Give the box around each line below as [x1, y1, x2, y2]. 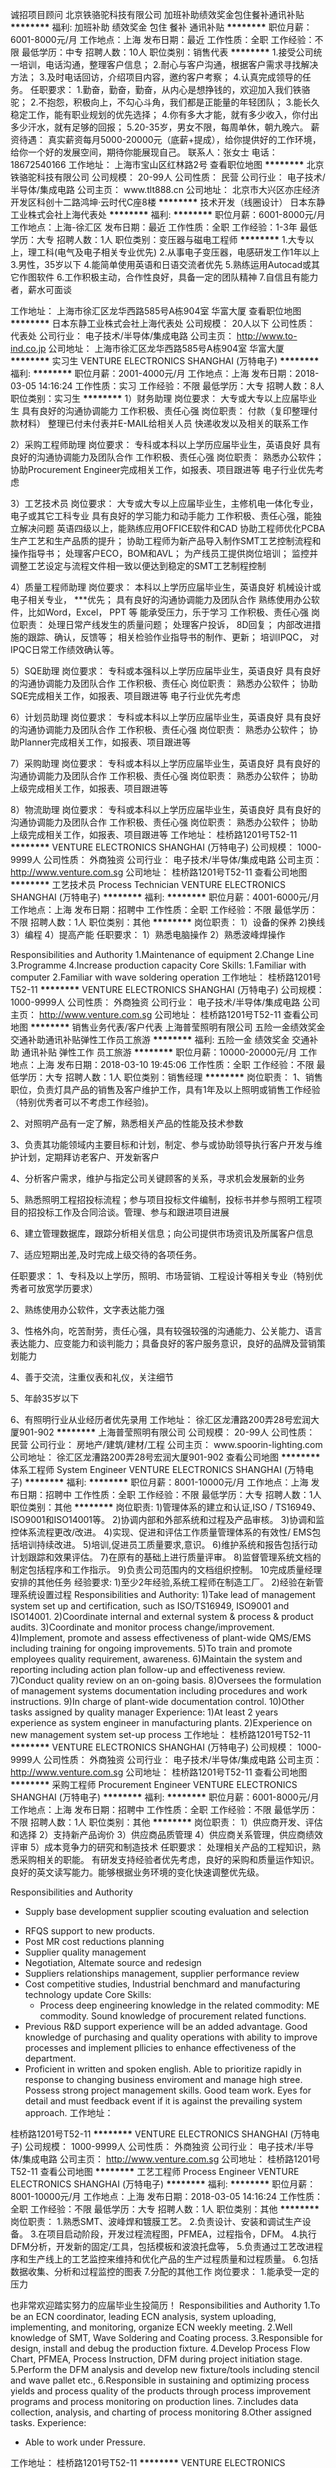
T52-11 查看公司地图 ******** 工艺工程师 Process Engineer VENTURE [10, 2166, 300, 2177]
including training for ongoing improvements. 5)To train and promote [10, 1643, 293, 1654]
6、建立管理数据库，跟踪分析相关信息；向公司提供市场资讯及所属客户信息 [10, 1228, 314, 1239]
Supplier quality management [24, 1946, 147, 1958]
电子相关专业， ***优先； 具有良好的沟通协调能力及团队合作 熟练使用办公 [10, 594, 312, 605]
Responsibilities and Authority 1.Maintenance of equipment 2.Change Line [10, 949, 315, 960]
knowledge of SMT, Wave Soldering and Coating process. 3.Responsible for [10, 2332, 323, 2343]
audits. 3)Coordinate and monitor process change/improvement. [10, 1621, 275, 1633]
